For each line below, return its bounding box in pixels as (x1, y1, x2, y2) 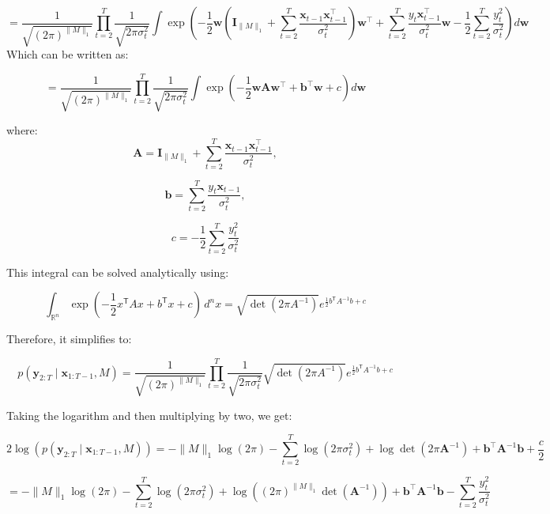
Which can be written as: (6, 45, 129, 62)
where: (6, 122, 38, 138)
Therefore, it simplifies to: (6, 331, 132, 347)
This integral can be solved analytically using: (6, 263, 229, 280)
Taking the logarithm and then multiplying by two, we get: (6, 406, 292, 423)
